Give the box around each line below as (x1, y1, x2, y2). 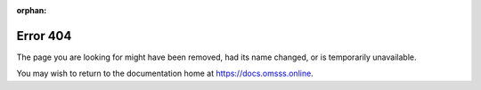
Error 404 (16, 28, 72, 44)
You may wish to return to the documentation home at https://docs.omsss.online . (16, 68, 314, 79)
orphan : (16, 5, 47, 15)
